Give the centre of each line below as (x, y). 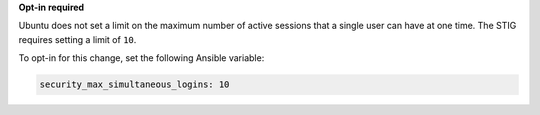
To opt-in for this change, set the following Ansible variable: (141, 58)
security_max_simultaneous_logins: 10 (134, 84)
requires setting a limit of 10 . (77, 39)
